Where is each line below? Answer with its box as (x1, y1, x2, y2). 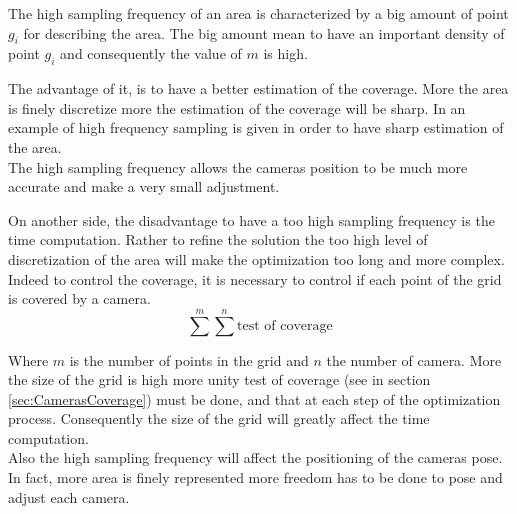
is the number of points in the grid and (69, 349, 309, 370)
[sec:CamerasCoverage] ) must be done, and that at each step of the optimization (8, 388, 501, 409)
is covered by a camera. (8, 288, 151, 309)
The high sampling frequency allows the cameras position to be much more (8, 156, 468, 177)
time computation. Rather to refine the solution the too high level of (8, 229, 428, 250)
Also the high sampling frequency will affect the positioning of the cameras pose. (8, 447, 503, 468)
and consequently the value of (60, 43, 242, 64)
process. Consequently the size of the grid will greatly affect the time (8, 408, 430, 429)
